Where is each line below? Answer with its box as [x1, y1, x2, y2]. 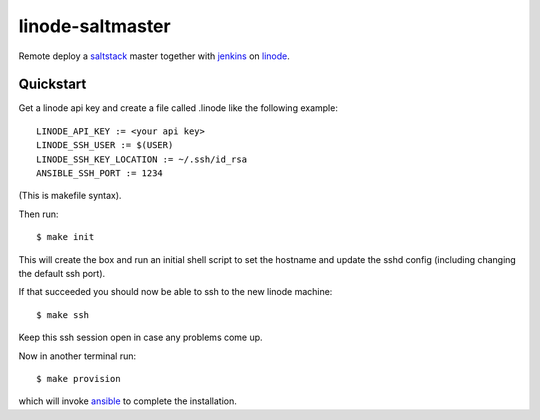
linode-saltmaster [18, 15, 171, 37]
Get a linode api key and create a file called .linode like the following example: [18, 102, 339, 114]
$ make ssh [36, 309, 90, 320]
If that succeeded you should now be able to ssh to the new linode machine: [18, 286, 333, 298]
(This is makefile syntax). [18, 190, 122, 202]
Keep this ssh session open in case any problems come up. [18, 331, 264, 344]
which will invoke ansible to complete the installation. [18, 395, 237, 407]
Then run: [18, 208, 59, 220]
